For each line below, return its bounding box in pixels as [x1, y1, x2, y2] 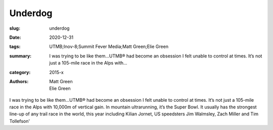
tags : [9, 43, 21, 50]
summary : [9, 53, 32, 59]
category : [9, 69, 31, 75]
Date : [9, 34, 21, 40]
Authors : [9, 78, 29, 84]
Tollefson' [9, 118, 30, 124]
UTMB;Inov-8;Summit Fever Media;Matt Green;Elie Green [49, 43, 169, 50]
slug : [9, 25, 20, 31]
